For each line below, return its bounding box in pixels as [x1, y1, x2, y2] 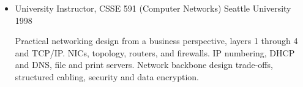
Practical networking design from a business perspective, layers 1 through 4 [15, 34, 298, 47]
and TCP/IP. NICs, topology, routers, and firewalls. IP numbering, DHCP [15, 46, 295, 59]
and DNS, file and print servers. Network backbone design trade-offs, [15, 58, 273, 71]
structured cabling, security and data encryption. [15, 70, 199, 83]
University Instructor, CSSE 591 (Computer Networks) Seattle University [15, 2, 291, 14]
